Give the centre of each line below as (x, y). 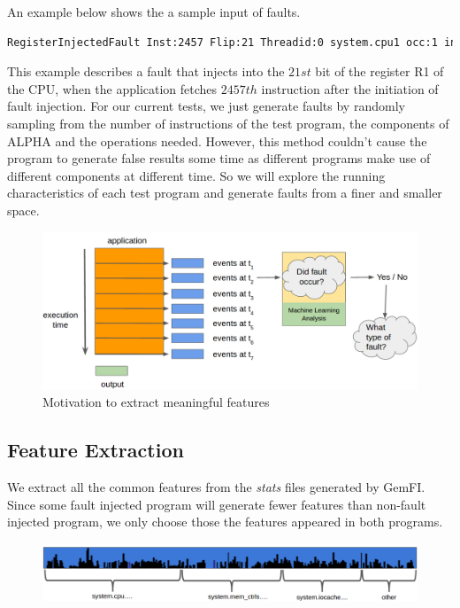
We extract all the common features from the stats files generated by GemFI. (216, 486)
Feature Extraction (96, 450)
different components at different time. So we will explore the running (196, 175)
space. (23, 210)
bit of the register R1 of (379, 71)
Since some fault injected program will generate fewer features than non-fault (217, 504)
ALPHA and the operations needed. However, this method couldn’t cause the (217, 140)
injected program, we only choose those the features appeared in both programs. (225, 522)
